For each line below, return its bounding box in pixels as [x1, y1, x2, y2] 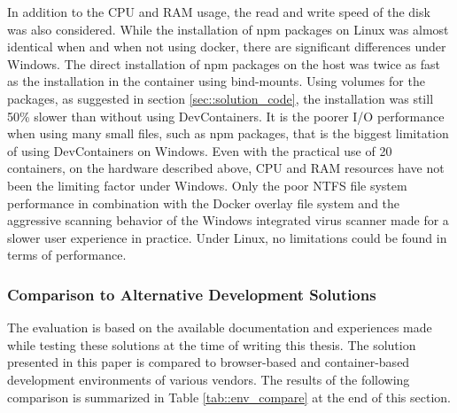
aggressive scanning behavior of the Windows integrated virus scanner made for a [7, 211, 449, 230]
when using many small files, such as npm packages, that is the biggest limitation [7, 124, 449, 143]
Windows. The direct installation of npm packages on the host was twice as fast [7, 54, 440, 73]
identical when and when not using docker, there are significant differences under [7, 37, 446, 56]
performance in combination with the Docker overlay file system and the [7, 193, 400, 212]
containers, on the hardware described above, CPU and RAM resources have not [7, 159, 445, 177]
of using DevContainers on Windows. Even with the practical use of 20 [7, 141, 392, 160]
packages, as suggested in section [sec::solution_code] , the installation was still [7, 89, 434, 107]
